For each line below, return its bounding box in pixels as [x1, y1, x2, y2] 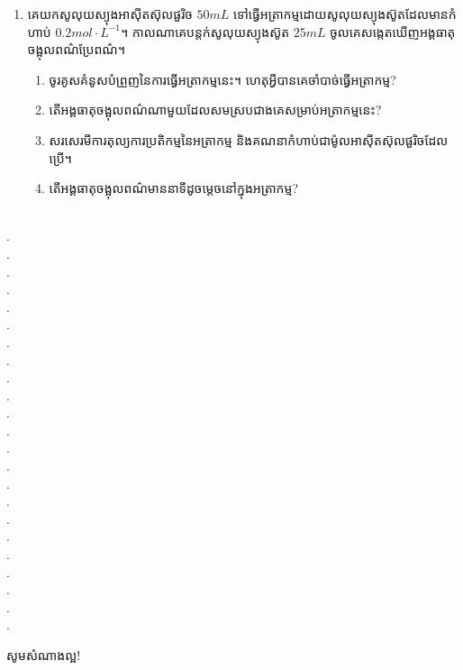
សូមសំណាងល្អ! [6, 646, 81, 664]
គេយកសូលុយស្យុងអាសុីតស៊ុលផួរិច [27, 5, 193, 23]
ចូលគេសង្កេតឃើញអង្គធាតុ [330, 22, 456, 41]
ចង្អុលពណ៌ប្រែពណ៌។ [27, 40, 125, 59]
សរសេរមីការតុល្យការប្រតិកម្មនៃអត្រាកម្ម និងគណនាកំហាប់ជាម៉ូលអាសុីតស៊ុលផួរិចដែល [49, 130, 449, 149]
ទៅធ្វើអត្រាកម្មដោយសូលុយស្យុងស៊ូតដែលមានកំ [232, 5, 457, 23]
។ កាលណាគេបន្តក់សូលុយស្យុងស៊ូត [120, 22, 290, 41]
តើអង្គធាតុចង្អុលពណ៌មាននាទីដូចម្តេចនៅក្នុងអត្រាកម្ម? [49, 179, 299, 197]
